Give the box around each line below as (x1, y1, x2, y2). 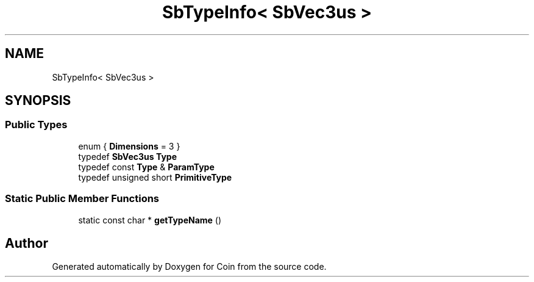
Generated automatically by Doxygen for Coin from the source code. (52, 261, 327, 272)
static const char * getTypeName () (78, 214, 222, 225)
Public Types (5, 118, 68, 131)
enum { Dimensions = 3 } (78, 140, 180, 151)
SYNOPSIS (5, 93, 71, 109)
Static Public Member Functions (5, 192, 160, 205)
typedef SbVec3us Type (78, 151, 177, 162)
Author (5, 235, 48, 251)
